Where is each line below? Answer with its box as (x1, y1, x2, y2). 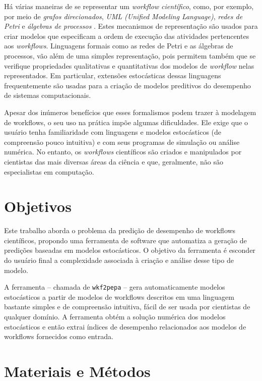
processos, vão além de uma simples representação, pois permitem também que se (4, 50, 256, 61)
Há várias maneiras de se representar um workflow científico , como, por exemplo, (4, 1, 254, 11)
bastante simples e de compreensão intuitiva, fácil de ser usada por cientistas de (4, 301, 250, 312)
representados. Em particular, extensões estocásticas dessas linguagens (4, 70, 221, 81)
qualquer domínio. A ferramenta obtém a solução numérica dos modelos (4, 311, 226, 322)
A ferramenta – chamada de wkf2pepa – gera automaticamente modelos (4, 282, 225, 292)
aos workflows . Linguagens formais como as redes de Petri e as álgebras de (4, 40, 233, 51)
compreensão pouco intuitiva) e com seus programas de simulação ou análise (4, 136, 240, 147)
